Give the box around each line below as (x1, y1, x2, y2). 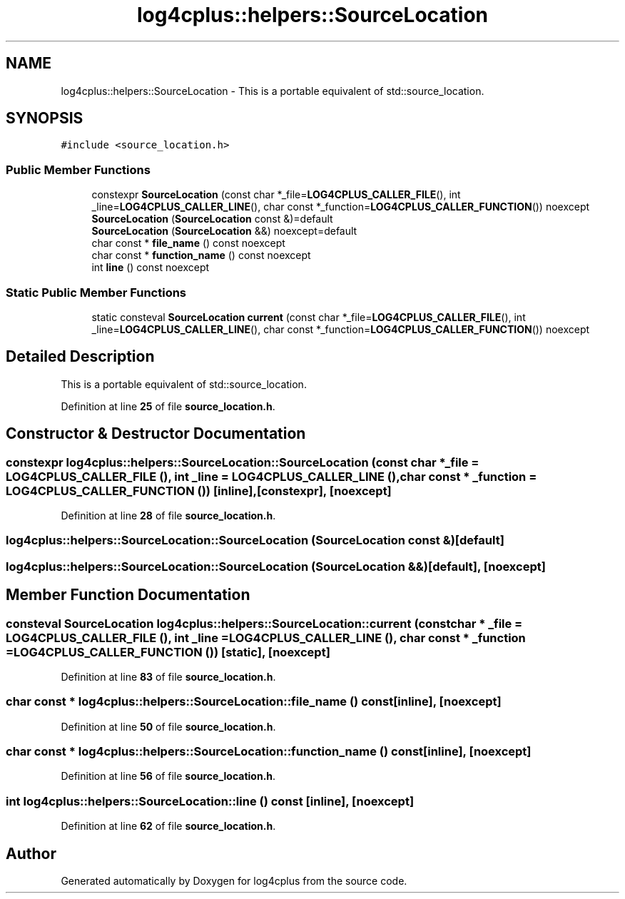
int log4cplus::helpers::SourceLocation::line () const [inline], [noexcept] (6, 793, 415, 808)
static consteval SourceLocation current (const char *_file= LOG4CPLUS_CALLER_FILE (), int (91, 310, 526, 323)
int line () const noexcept (91, 261, 210, 274)
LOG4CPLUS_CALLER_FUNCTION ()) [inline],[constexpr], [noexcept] (6, 483, 392, 498)
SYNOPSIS (6, 109, 83, 128)
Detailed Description (6, 347, 155, 366)
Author (6, 844, 56, 863)
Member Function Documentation (6, 586, 250, 604)
